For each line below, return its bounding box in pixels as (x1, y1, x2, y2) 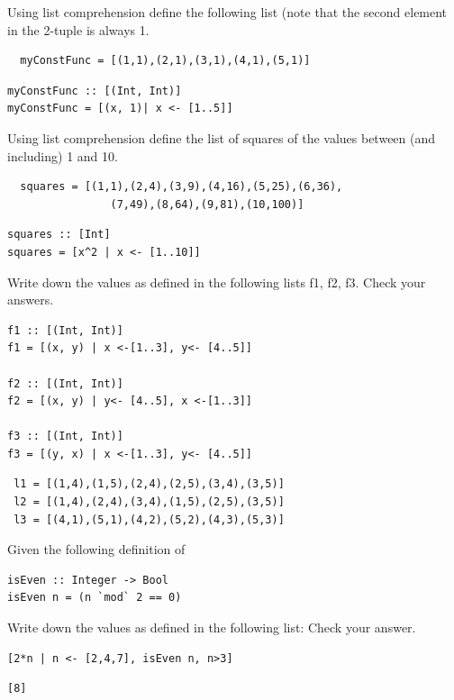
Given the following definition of (7, 540, 186, 559)
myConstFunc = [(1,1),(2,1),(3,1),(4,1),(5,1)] (20, 54, 311, 68)
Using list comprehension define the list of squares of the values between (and (7, 128, 436, 147)
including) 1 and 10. (7, 146, 118, 165)
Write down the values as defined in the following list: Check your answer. (7, 618, 416, 637)
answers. (7, 290, 54, 309)
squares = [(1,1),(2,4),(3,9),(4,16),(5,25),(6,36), (20, 180, 343, 194)
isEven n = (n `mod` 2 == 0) (7, 591, 182, 605)
